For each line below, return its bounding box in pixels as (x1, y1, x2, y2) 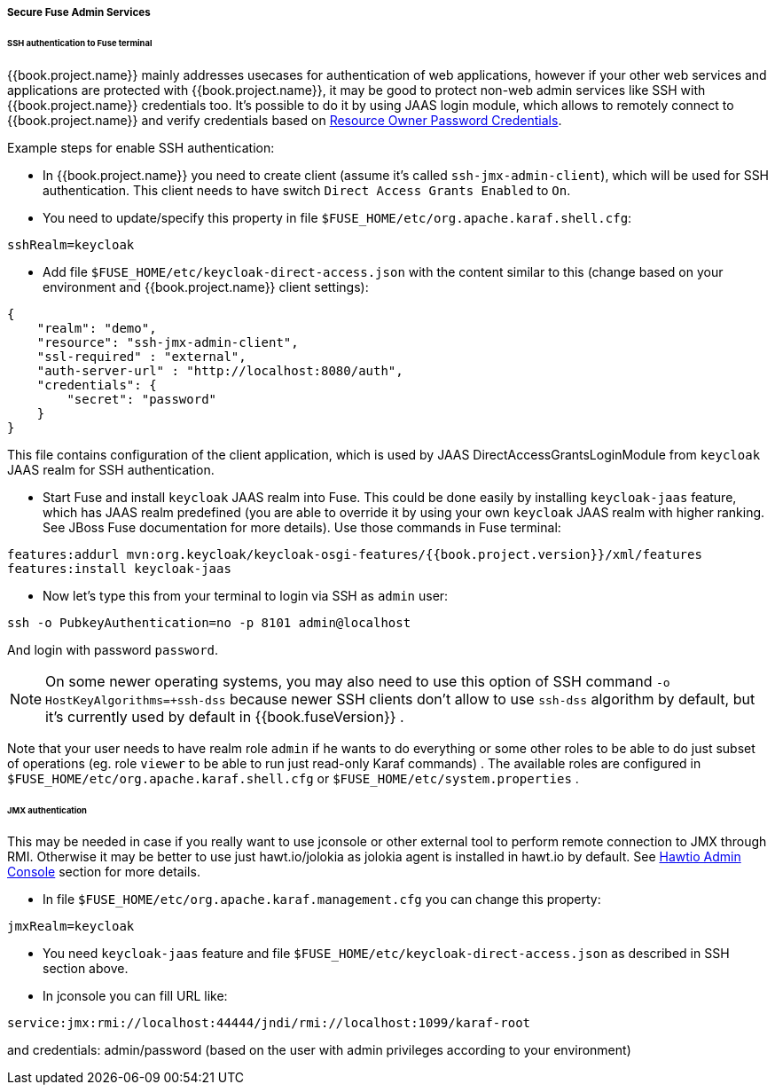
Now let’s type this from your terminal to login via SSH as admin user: (43, 587, 449, 603)
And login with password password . (7, 641, 219, 657)
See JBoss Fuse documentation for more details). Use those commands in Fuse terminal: (43, 519, 561, 535)
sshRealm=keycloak (7, 237, 135, 252)
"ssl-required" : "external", (36, 349, 247, 364)
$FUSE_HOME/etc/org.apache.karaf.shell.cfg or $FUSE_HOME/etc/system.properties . (7, 770, 579, 786)
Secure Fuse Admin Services (7, 6, 151, 19)
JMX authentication (7, 805, 87, 815)
